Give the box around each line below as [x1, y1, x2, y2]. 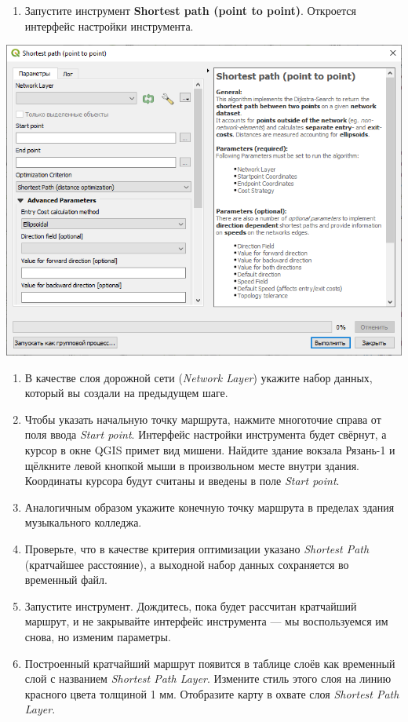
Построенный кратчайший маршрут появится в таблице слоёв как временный [24, 655, 395, 671]
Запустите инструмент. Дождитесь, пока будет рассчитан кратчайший [24, 597, 357, 614]
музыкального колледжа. [24, 514, 142, 531]
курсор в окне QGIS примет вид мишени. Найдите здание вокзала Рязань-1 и [24, 442, 395, 458]
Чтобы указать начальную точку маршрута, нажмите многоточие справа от [24, 410, 381, 427]
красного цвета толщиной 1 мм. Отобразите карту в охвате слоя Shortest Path [24, 685, 399, 702]
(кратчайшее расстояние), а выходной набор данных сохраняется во [24, 556, 349, 572]
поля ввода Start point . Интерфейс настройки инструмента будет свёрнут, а [24, 426, 387, 443]
